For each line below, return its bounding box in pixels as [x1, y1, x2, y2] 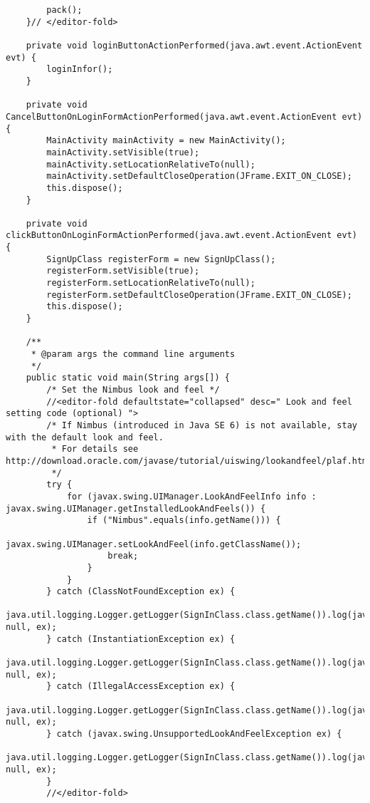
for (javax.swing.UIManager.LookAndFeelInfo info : [66, 491, 317, 502]
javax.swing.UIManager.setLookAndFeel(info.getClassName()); [6, 539, 302, 549]
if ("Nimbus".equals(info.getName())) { [87, 515, 281, 526]
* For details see [51, 444, 139, 455]
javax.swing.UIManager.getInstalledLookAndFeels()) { [6, 503, 266, 514]
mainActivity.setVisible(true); [46, 147, 200, 157]
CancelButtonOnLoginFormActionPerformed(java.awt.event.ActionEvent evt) [6, 111, 363, 122]
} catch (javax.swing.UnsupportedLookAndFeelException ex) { [46, 729, 342, 740]
